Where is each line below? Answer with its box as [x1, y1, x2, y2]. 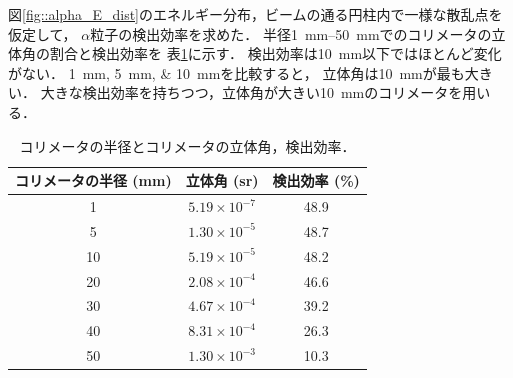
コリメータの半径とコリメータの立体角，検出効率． [19, 135, 356, 156]
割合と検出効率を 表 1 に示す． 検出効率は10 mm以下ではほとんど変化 [49, 43, 502, 64]
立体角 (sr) [185, 170, 259, 191]
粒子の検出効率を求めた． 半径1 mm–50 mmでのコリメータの [90, 23, 492, 44]
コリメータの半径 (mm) [15, 170, 172, 191]
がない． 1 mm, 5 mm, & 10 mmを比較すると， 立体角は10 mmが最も [8, 62, 465, 83]
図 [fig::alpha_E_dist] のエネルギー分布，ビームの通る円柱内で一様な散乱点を [8, 4, 503, 24]
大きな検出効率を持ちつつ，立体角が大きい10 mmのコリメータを [40, 82, 463, 103]
